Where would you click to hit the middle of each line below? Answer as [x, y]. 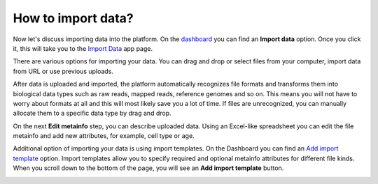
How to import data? [73, 18]
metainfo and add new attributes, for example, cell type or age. [104, 136]
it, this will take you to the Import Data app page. [83, 48]
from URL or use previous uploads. [63, 71]
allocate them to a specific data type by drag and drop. [92, 113]
